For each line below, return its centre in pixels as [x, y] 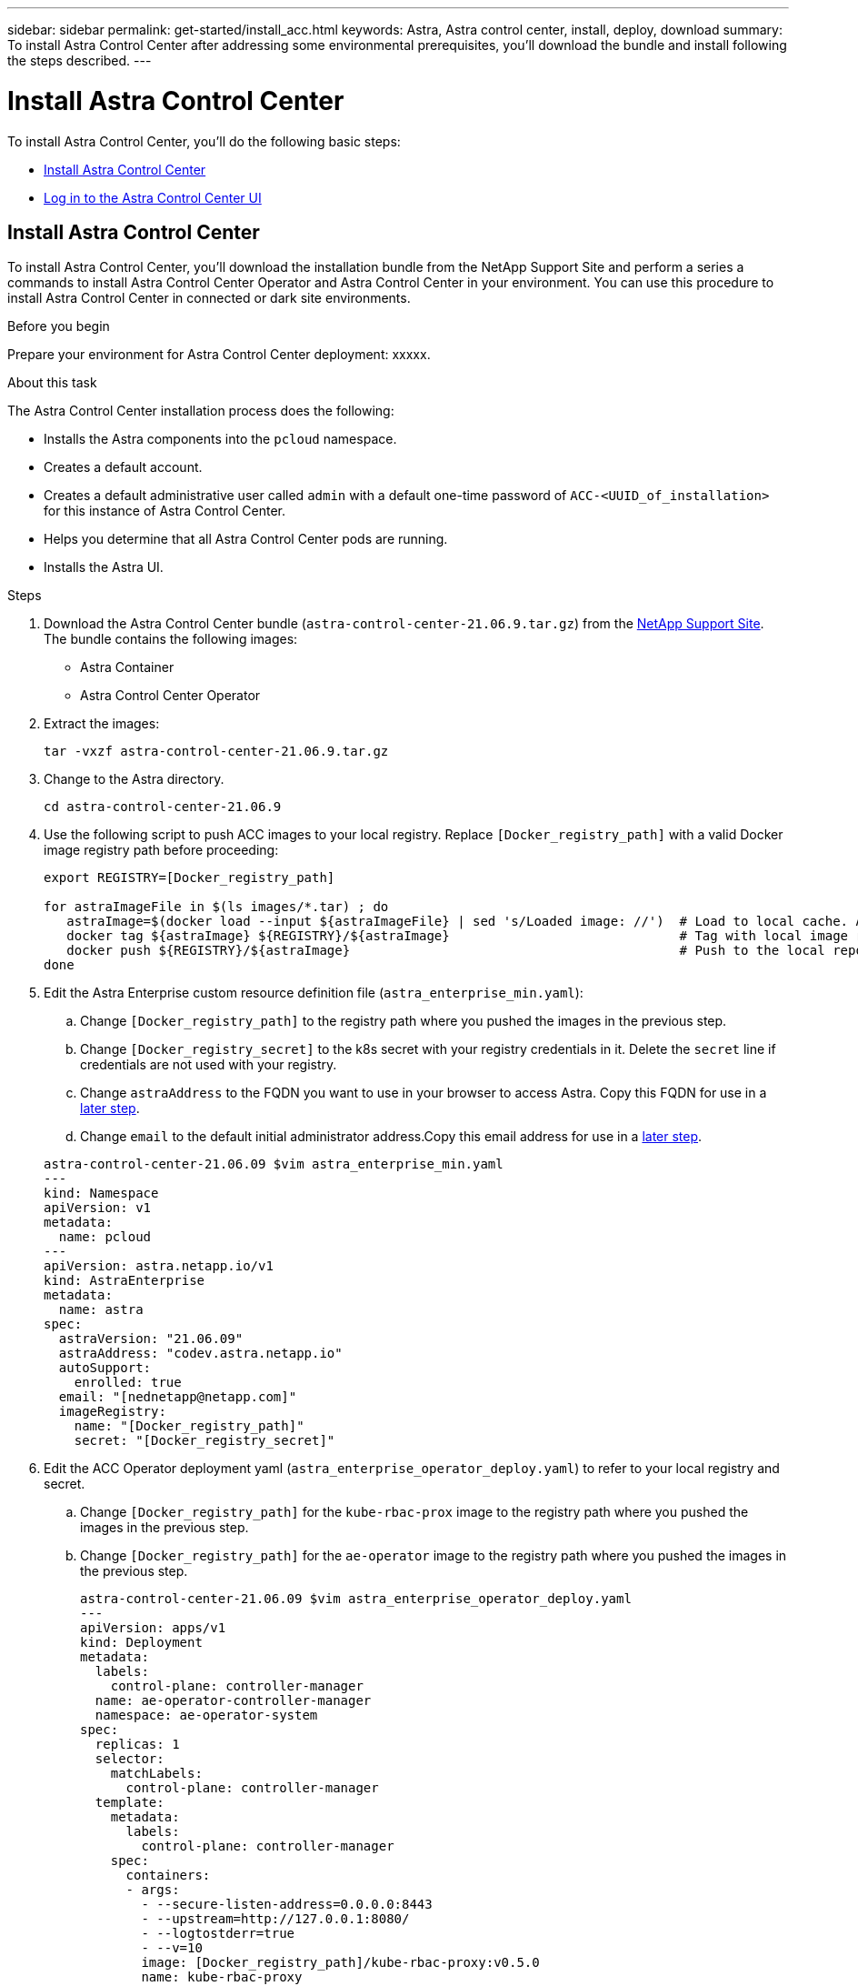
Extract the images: [102, 724]
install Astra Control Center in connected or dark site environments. [209, 298]
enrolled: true [128, 1383]
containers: [168, 1876]
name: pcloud [105, 1237]
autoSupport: [105, 1368]
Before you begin [59, 326]
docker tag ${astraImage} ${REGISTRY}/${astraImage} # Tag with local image [458, 936]
